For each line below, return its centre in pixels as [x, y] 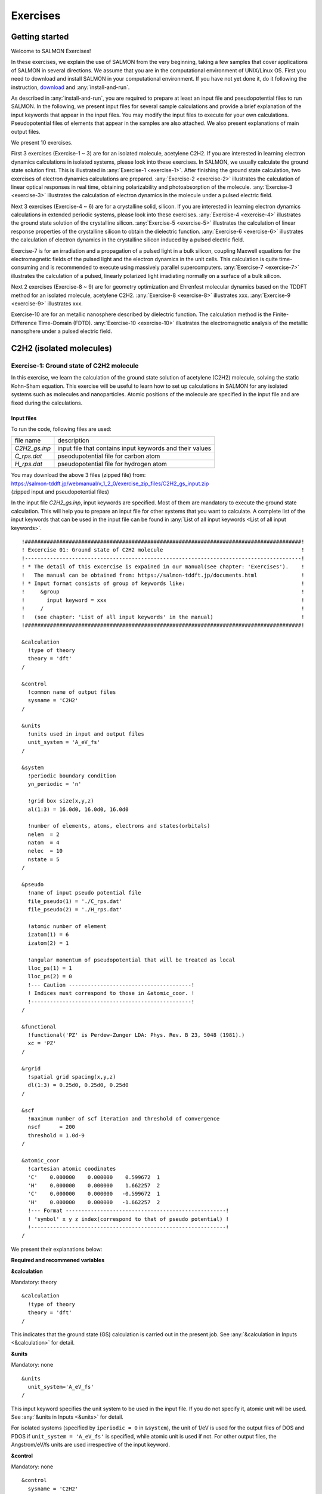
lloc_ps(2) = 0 [50, 976]
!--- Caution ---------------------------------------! [111, 985]
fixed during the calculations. [47, 403]
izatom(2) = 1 [48, 943]
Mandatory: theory [34, 1282]
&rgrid [31, 1069]
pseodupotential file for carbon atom [109, 456]
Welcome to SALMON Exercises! [51, 51]
